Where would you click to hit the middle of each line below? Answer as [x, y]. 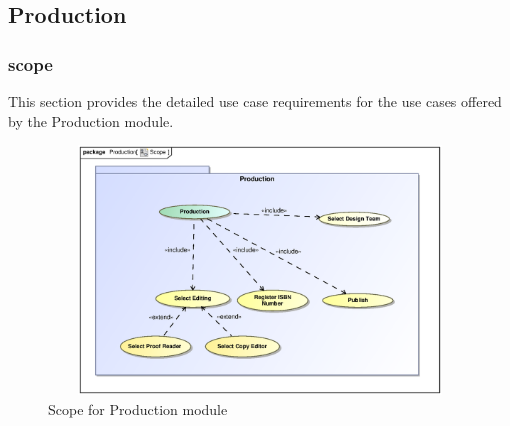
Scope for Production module [138, 408]
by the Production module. [91, 120]
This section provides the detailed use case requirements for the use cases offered [255, 101]
